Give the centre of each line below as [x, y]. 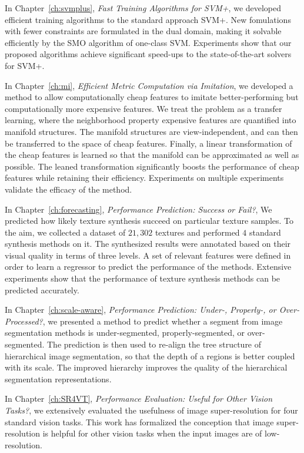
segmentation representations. [58, 378]
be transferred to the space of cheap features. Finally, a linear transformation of [148, 143]
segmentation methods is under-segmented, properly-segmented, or [125, 333]
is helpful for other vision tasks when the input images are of [152, 433]
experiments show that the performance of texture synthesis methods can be [143, 278]
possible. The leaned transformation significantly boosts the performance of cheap [152, 166]
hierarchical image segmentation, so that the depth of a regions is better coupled [150, 356]
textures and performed [197, 232]
